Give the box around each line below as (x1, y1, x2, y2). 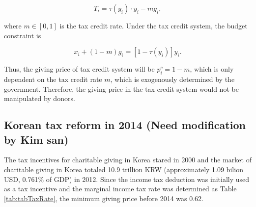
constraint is (4, 30, 41, 40)
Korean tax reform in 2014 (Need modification (4, 117, 246, 132)
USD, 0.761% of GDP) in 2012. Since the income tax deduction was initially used (4, 174, 250, 184)
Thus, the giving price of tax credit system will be (4, 64, 155, 74)
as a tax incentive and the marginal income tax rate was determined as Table (4, 183, 237, 194)
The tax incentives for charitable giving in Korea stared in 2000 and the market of (4, 155, 252, 165)
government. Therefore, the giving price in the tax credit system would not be (4, 83, 239, 94)
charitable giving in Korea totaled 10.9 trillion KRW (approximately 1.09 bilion (4, 164, 243, 174)
